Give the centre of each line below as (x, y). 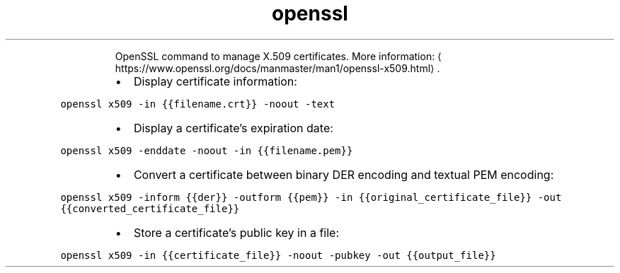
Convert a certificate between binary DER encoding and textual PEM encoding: (344, 174)
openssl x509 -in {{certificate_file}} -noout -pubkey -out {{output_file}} (278, 255)
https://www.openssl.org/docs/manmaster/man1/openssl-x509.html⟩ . (277, 68)
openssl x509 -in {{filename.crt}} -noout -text (198, 104)
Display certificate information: (215, 81)
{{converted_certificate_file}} (150, 208)
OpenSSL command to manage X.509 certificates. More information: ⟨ (278, 56)
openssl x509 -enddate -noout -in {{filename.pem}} (207, 150)
